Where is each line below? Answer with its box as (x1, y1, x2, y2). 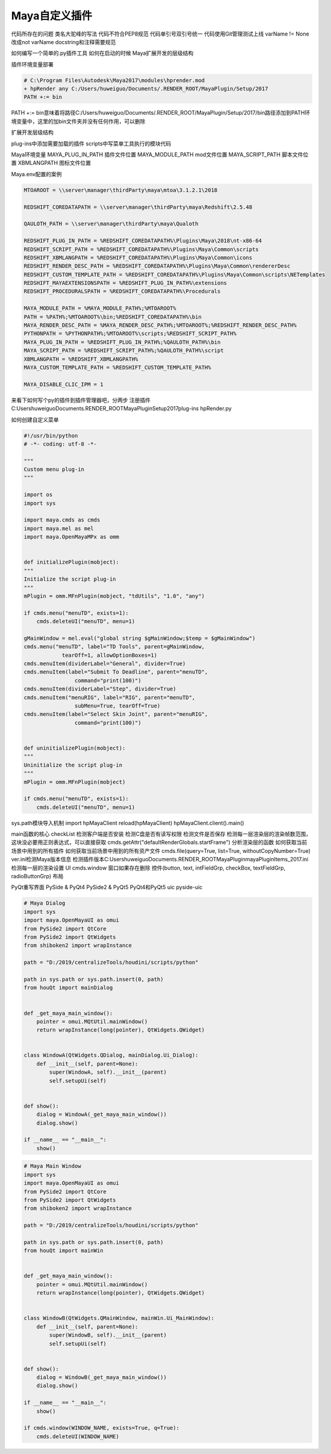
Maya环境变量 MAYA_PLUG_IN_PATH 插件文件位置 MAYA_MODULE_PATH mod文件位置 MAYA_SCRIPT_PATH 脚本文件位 (11, 151, 309, 158)
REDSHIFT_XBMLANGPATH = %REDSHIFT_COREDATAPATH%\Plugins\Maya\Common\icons (23, 254, 253, 261)
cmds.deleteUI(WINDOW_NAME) (36, 1433, 120, 1440)
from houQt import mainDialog (23, 984, 113, 991)
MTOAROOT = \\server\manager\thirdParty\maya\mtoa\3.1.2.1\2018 (23, 187, 218, 193)
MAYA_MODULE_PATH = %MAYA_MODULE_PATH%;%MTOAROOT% (23, 305, 177, 312)
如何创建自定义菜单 (11, 416, 59, 423)
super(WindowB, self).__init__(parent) (49, 1331, 167, 1339)
